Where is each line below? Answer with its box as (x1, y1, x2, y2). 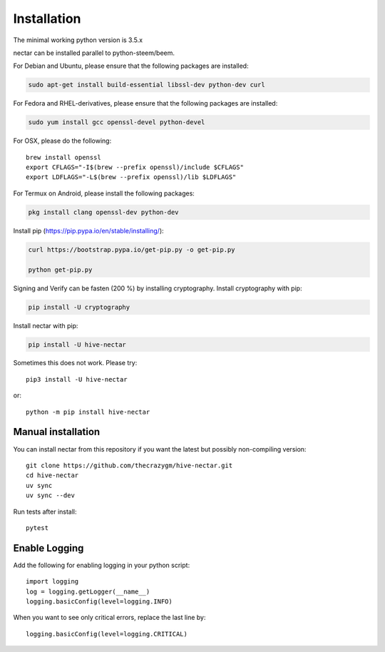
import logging (26, 578, 79, 586)
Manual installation (13, 426, 101, 438)
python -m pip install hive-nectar (26, 407, 150, 416)
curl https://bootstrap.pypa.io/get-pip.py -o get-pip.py (28, 245, 235, 253)
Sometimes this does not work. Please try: (13, 359, 138, 367)
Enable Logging (13, 542, 84, 554)
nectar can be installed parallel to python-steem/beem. (13, 49, 175, 57)
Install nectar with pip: (13, 321, 78, 330)
